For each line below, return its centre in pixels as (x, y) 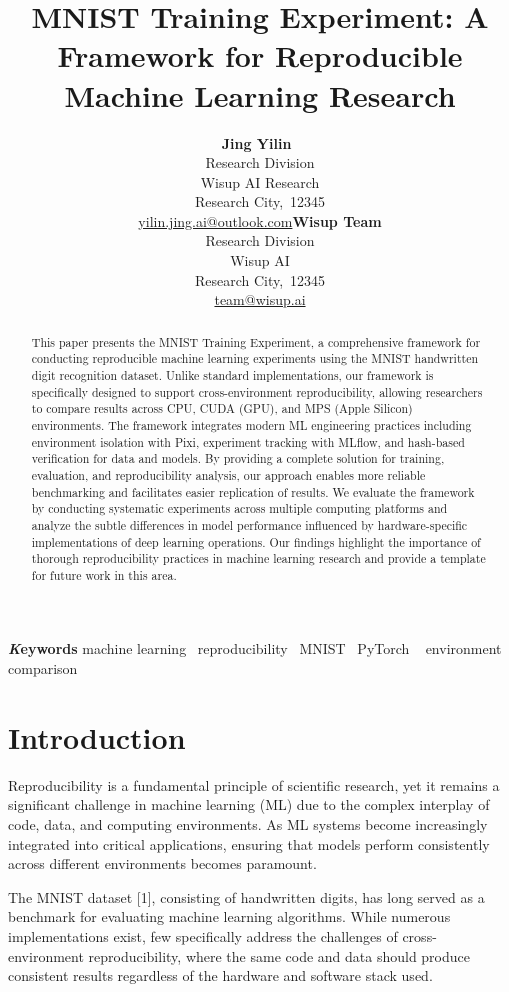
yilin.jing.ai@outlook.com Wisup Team (260, 220)
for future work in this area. (104, 574)
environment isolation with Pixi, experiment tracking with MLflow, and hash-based (248, 441)
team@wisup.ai (260, 299)
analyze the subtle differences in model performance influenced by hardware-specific (249, 524)
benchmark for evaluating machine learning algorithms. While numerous (229, 916)
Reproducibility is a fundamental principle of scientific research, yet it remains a (254, 784)
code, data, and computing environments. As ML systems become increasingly (248, 823)
